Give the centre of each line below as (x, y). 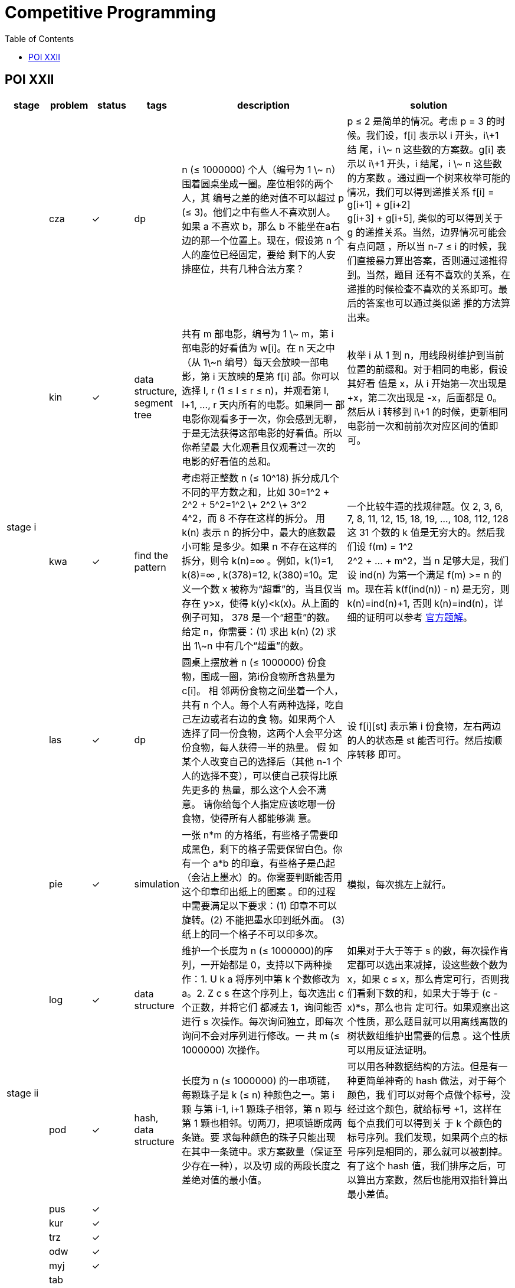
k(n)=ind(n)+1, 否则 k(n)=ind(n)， (420, 603)
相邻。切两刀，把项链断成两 (281, 1123)
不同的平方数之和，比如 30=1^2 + (256, 492)
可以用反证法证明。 (390, 1050)
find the (151, 555)
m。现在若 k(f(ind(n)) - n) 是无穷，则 (428, 589)
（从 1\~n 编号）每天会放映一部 (251, 362)
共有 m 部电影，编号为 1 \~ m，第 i (258, 334)
